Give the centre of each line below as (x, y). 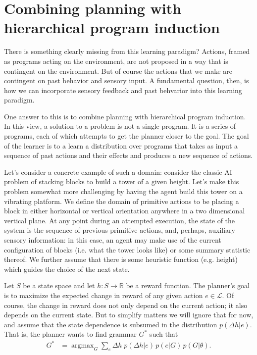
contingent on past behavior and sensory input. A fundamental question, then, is (127, 80)
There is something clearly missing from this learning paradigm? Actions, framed (127, 51)
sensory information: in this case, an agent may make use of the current (113, 240)
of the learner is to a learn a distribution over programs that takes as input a (121, 145)
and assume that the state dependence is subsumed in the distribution (111, 324)
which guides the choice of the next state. (67, 269)
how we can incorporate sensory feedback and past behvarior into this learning (123, 90)
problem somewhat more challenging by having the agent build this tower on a (123, 191)
